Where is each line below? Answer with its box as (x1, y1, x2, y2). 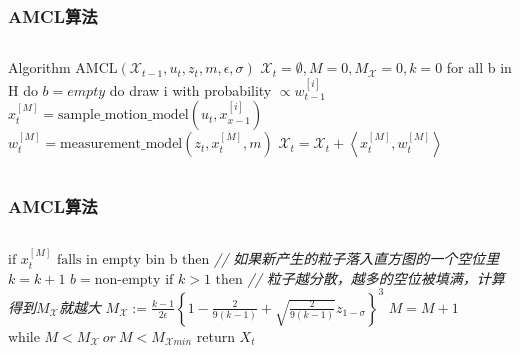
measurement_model (60, 137, 183, 152)
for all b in (446, 57, 512, 78)
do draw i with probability (109, 79, 272, 100)
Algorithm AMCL (8, 57, 118, 78)
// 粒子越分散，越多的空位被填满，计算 (247, 267, 505, 288)
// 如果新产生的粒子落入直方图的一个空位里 (214, 248, 500, 269)
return (196, 325, 235, 346)
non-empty (94, 272, 161, 287)
